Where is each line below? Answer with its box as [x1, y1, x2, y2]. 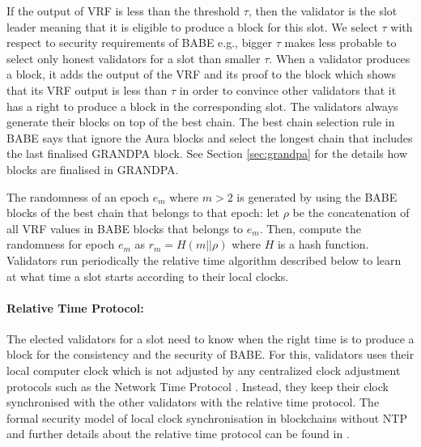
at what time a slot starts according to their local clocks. [6, 267, 289, 284]
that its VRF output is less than [6, 81, 168, 98]
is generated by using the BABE [236, 188, 398, 205]
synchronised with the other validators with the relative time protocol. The [6, 394, 380, 411]
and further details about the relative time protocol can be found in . [6, 425, 350, 442]
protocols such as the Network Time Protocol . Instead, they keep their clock [6, 377, 389, 394]
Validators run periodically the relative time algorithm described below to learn [6, 251, 402, 268]
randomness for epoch [6, 236, 115, 253]
